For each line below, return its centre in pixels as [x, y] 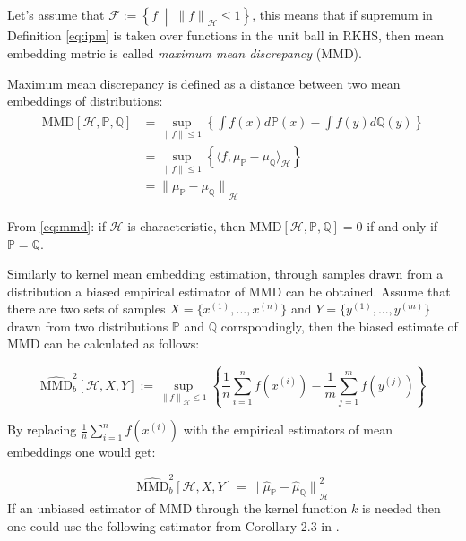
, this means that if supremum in [342, 14]
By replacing [42, 429]
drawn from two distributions [88, 326]
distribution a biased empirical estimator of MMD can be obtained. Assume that [229, 291]
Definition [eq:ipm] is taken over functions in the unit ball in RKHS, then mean [226, 35]
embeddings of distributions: [85, 101]
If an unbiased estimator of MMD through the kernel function [177, 508]
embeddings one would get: [82, 452]
